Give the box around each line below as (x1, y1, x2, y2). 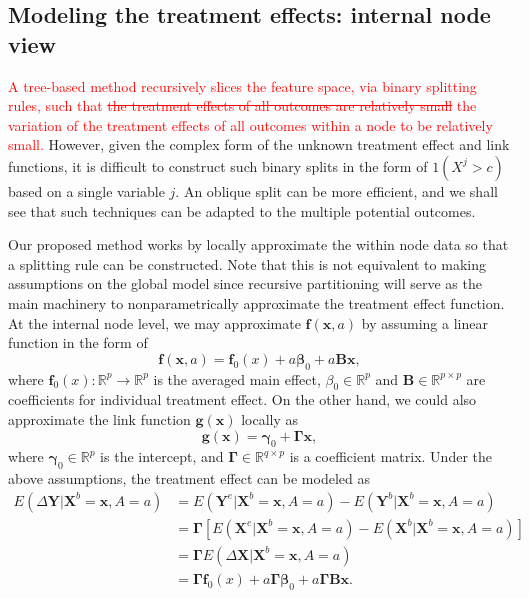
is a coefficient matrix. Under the (289, 446, 492, 467)
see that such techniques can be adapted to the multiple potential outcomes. (8, 200, 476, 221)
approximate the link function (8, 408, 191, 429)
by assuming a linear (361, 312, 488, 333)
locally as (241, 408, 299, 429)
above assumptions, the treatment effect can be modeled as (8, 468, 370, 489)
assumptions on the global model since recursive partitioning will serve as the (8, 273, 482, 294)
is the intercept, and (100, 446, 224, 467)
